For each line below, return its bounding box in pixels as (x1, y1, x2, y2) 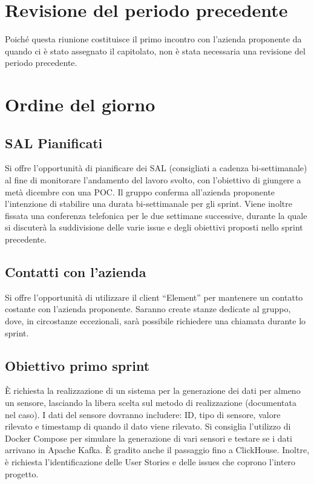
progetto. (5, 467, 39, 480)
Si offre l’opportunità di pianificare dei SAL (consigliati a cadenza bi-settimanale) (5, 162, 307, 174)
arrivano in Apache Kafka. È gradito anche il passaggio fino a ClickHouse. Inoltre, (5, 443, 310, 456)
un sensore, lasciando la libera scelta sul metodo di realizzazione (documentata (5, 396, 296, 409)
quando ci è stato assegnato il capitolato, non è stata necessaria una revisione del (5, 44, 306, 57)
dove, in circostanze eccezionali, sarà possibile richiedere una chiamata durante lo (5, 315, 306, 327)
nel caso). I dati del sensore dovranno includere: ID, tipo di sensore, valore (5, 408, 281, 420)
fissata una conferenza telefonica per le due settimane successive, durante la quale (5, 209, 307, 221)
